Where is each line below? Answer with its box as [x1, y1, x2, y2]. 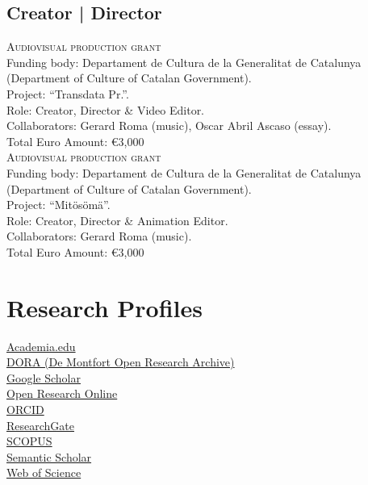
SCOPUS [6, 433, 52, 449]
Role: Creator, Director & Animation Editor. [6, 211, 228, 228]
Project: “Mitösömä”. [6, 196, 111, 213]
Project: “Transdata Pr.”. [6, 85, 129, 102]
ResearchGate [6, 416, 74, 433]
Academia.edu [6, 337, 76, 354]
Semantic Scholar [6, 448, 92, 465]
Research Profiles [6, 291, 203, 324]
